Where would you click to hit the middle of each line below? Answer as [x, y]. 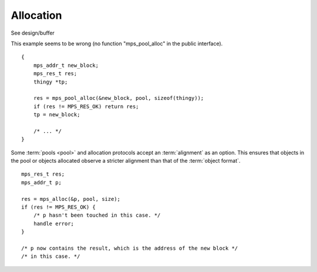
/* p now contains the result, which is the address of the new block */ [130, 248]
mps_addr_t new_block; [66, 65]
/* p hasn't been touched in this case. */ [97, 215]
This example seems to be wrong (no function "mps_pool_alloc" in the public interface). [117, 43]
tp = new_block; [57, 115]
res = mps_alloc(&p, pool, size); [71, 199]
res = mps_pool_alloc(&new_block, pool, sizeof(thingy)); [119, 98]
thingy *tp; [50, 82]
